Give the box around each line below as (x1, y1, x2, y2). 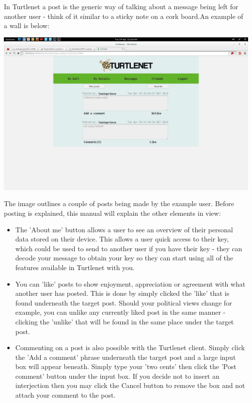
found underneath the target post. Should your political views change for (15, 297, 232, 307)
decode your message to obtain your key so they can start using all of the (15, 253, 234, 263)
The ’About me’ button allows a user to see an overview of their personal (15, 224, 233, 234)
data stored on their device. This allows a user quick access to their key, (15, 234, 229, 244)
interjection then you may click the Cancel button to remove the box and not (15, 380, 245, 390)
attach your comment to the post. (15, 390, 116, 400)
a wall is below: (4, 20, 49, 31)
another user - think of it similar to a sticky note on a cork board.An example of (4, 11, 243, 21)
